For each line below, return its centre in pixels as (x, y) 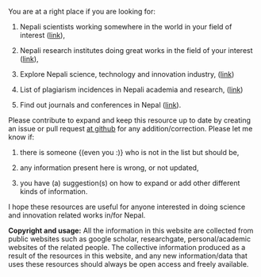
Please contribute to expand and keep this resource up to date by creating (130, 120)
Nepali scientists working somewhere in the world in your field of (126, 27)
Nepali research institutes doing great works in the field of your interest (136, 50)
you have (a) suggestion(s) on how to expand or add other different (130, 183)
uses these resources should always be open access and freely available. (129, 264)
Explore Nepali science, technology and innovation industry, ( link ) (127, 74)
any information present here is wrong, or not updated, (109, 168)
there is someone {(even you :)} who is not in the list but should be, (129, 152)
